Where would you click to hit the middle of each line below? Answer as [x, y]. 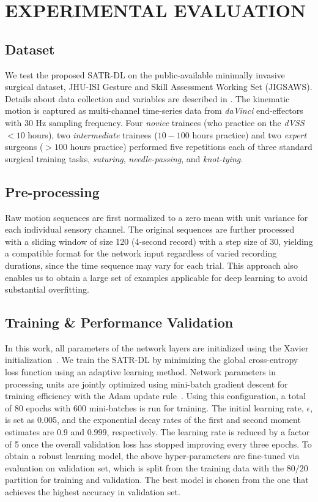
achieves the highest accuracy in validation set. [93, 492]
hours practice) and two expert [250, 134]
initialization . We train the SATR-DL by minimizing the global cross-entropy [152, 360]
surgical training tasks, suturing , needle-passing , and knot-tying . [124, 158]
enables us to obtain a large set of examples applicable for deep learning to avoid [157, 277]
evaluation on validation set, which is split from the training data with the [145, 467]
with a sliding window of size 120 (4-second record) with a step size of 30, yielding [159, 241]
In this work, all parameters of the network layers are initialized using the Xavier [157, 347]
